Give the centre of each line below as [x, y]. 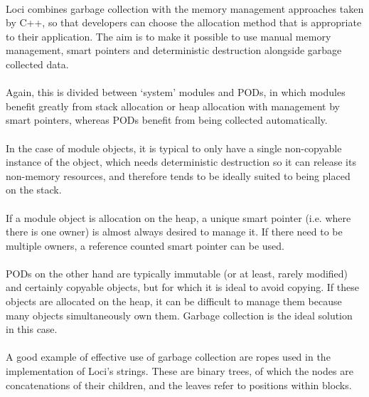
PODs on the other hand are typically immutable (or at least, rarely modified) [177, 273]
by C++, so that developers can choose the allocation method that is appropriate [184, 22]
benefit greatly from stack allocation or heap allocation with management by [173, 106]
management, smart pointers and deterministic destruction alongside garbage [174, 50]
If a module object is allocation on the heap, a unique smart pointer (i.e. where [178, 217]
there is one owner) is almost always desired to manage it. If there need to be [174, 232]
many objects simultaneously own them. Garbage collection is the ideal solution [179, 315]
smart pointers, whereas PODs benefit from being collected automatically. [167, 120]
